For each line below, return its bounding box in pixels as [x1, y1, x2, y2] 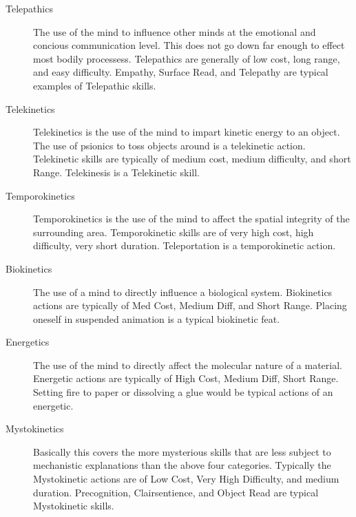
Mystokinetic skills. [33, 498, 114, 513]
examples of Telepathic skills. [33, 78, 156, 92]
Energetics [6, 335, 50, 349]
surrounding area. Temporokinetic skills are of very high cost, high [33, 224, 314, 239]
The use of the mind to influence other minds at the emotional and [33, 24, 316, 39]
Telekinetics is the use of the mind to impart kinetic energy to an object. [33, 125, 340, 139]
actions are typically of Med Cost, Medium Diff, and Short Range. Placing [33, 298, 347, 313]
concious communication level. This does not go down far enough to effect [33, 38, 345, 52]
